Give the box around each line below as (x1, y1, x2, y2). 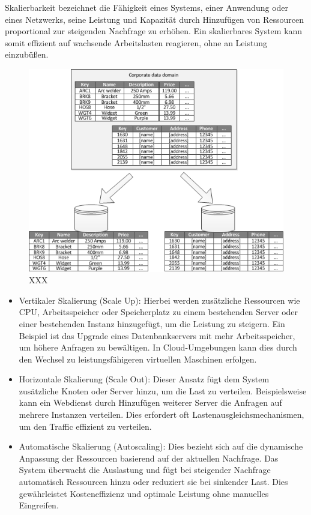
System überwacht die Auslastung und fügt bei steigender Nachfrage (19, 463, 271, 476)
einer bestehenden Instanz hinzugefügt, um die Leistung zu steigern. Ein (19, 317, 285, 330)
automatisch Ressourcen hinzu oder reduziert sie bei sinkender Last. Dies (19, 475, 288, 488)
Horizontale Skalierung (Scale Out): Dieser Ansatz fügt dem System (19, 373, 270, 385)
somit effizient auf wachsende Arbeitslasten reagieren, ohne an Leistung (5, 36, 267, 49)
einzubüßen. (5, 48, 49, 61)
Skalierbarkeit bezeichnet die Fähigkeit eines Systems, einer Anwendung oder (5, 1, 289, 13)
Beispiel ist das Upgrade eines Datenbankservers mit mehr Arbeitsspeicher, (19, 329, 295, 342)
